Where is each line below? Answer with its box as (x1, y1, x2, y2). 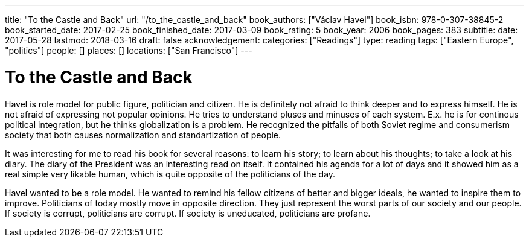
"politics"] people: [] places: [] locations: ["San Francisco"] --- (5, 45, 252, 56)
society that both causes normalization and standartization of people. (5, 129, 281, 140)
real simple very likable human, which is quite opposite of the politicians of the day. (5, 168, 336, 179)
